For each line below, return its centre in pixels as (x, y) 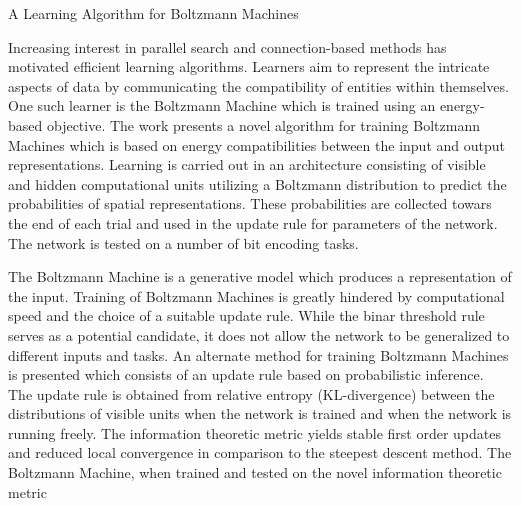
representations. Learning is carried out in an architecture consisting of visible (247, 164)
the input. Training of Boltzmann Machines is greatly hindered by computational (256, 295)
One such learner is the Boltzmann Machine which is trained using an (222, 105)
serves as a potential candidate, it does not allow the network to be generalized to (259, 334)
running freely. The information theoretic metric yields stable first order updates (254, 432)
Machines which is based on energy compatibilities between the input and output (256, 144)
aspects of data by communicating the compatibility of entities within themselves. (258, 85)
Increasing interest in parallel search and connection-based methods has (227, 46)
